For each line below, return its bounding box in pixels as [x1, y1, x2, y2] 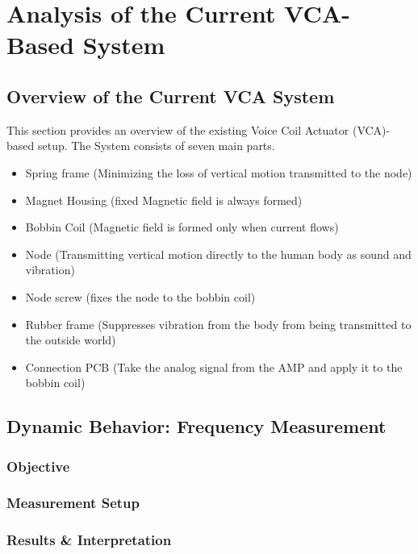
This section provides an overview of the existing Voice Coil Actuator [6, 121, 349, 138]
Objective [6, 456, 70, 476]
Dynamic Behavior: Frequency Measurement [6, 414, 387, 439]
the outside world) [25, 331, 116, 348]
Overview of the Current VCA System [6, 83, 335, 108]
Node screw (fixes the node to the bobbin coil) [25, 288, 256, 305]
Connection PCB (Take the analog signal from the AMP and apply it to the [25, 358, 403, 375]
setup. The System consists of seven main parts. [37, 137, 275, 154]
